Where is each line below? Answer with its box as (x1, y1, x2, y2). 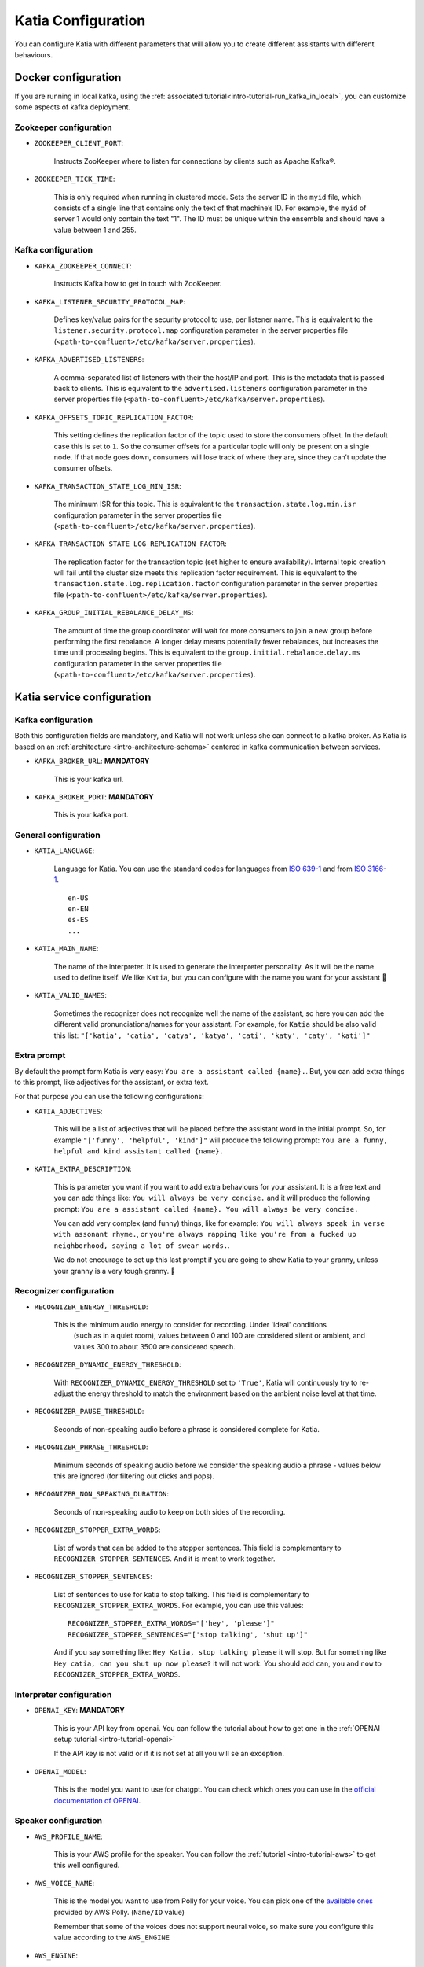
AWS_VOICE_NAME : (34, 1878, 95, 1888)
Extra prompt (14, 1050, 66, 1061)
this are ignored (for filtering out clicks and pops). (53, 1471, 215, 1481)
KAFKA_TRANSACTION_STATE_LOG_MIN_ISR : (34, 481, 182, 491)
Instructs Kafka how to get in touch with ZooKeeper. (53, 279, 222, 289)
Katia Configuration (14, 12, 146, 29)
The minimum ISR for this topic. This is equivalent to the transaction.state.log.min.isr (53, 500, 356, 509)
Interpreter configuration (14, 1688, 112, 1699)
